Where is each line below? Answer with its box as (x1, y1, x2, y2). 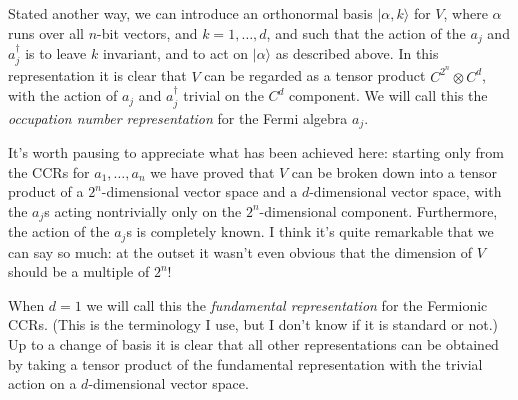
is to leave (25, 43, 87, 64)
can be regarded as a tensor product (204, 65, 426, 86)
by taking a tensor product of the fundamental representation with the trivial (8, 353, 483, 374)
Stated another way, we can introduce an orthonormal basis (8, 3, 373, 23)
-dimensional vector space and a (101, 181, 298, 202)
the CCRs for (8, 161, 90, 182)
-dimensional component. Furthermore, (259, 200, 498, 221)
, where (443, 3, 488, 23)
